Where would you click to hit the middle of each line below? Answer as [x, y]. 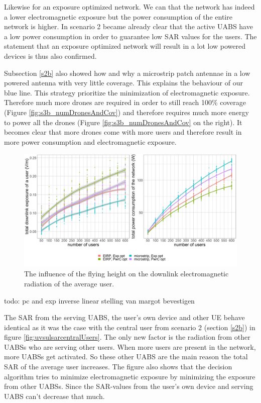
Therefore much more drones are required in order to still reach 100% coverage [125, 102]
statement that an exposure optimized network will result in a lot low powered [125, 46]
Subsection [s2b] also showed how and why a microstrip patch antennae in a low [127, 73]
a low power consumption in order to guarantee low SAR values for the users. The [130, 36]
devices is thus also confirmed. [50, 56]
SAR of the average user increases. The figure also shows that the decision [118, 367]
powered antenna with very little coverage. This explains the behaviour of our [123, 83]
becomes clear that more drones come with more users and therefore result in [123, 132]
